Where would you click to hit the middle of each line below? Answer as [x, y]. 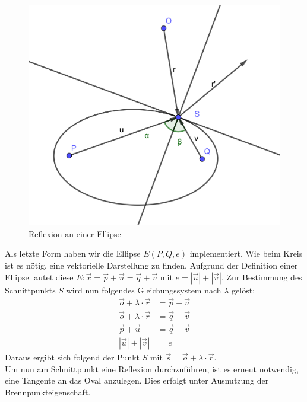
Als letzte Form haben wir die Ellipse [73, 253]
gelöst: [243, 290]
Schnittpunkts [30, 290]
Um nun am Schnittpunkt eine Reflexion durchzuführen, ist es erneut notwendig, [152, 368]
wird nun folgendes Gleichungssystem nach [144, 290]
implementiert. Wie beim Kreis [246, 253]
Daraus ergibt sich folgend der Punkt [72, 357]
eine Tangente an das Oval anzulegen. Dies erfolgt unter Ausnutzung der [137, 380]
